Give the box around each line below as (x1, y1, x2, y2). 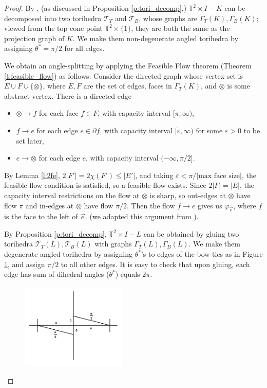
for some (196, 125, 223, 135)
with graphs (94, 238, 132, 249)
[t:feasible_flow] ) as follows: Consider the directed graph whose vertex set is (4, 70, 243, 81)
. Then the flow (126, 200, 175, 210)
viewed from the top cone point (4, 23, 103, 33)
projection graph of (4, 32, 65, 43)
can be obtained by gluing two (143, 228, 239, 239)
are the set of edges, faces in (83, 80, 172, 91)
